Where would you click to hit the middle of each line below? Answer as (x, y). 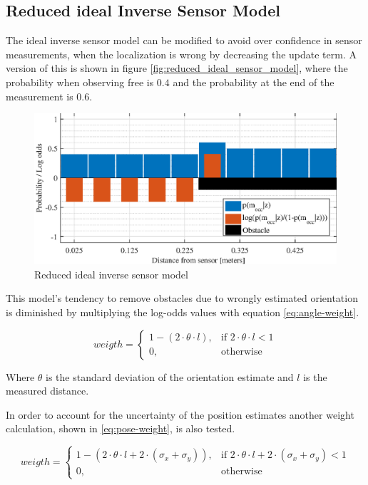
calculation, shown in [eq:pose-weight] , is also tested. (121, 428)
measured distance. (47, 391)
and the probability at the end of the (254, 82)
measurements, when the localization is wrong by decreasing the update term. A (181, 54)
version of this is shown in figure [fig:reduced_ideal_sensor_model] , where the (177, 68)
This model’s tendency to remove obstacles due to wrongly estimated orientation (182, 298)
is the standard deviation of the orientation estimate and (170, 376)
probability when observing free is (80, 82)
